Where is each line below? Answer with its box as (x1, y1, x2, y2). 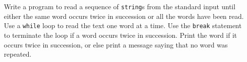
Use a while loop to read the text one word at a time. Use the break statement (4, 20, 242, 31)
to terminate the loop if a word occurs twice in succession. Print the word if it (4, 30, 237, 40)
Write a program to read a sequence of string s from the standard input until (4, 1, 236, 11)
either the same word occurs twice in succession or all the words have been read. (4, 11, 244, 21)
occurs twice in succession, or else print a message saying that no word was (4, 39, 228, 49)
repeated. (4, 49, 32, 59)
